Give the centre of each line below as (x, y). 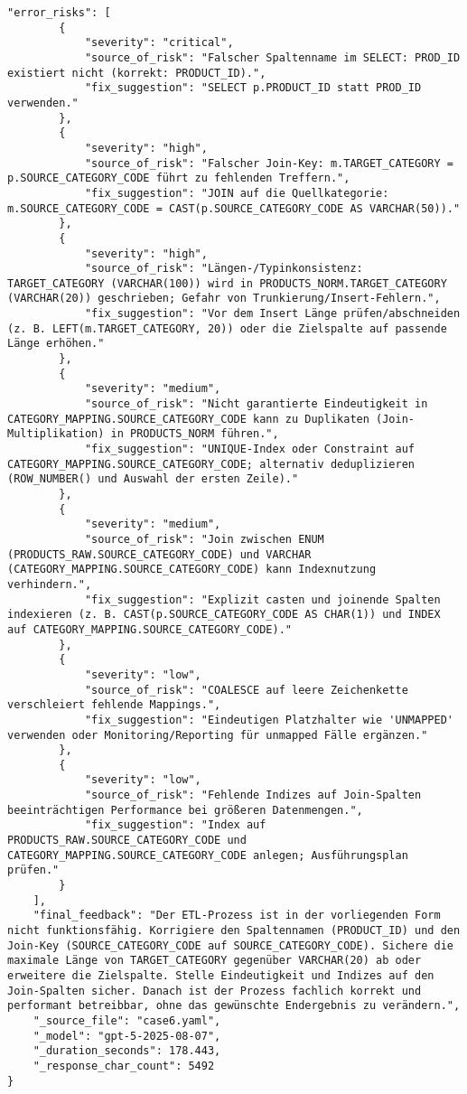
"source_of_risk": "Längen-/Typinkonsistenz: (224, 269)
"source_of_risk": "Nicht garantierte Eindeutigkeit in (256, 404)
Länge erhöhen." (56, 344)
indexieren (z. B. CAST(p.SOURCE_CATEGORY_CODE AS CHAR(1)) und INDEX (224, 615)
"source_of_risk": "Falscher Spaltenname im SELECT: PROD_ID (272, 57)
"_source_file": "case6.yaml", (127, 1020)
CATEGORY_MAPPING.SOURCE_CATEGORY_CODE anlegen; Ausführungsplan (208, 855)
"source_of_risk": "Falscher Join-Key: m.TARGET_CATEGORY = (269, 163)
